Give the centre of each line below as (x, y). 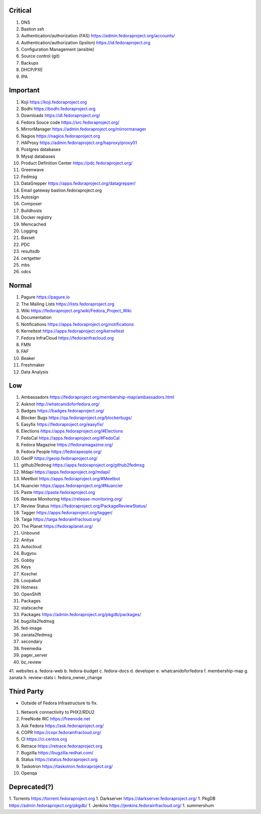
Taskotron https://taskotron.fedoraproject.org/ (67, 766)
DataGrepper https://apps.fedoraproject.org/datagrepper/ (78, 183)
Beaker (28, 358)
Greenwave (32, 170)
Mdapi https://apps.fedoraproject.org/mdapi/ (66, 472)
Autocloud (31, 547)
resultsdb (30, 251)
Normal (20, 285)
